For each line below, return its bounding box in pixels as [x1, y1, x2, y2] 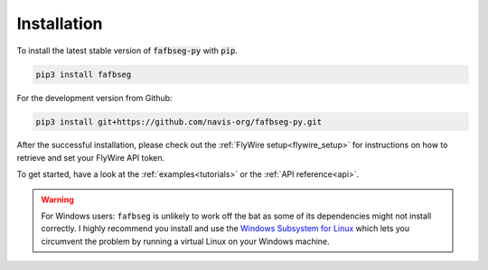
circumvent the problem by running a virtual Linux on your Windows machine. [41, 236, 330, 247]
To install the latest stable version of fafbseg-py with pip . [16, 45, 239, 56]
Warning [41, 194, 74, 205]
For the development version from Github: [16, 92, 173, 103]
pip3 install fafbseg [35, 69, 132, 79]
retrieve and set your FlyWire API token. [16, 152, 165, 163]
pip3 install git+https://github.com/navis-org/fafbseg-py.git [35, 116, 323, 126]
